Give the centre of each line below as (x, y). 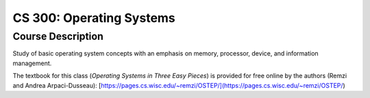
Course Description (58, 36)
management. (32, 63)
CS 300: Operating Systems (94, 18)
